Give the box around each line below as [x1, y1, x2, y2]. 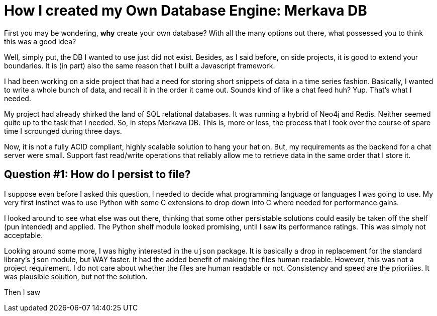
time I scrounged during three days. [4, 126, 122, 135]
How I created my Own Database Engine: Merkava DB [4, 2, 367, 19]
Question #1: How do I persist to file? [4, 168, 191, 181]
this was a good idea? [4, 37, 76, 46]
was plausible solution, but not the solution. [4, 272, 148, 281]
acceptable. [4, 230, 43, 240]
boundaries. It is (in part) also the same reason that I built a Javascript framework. [4, 61, 275, 70]
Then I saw [4, 287, 41, 296]
